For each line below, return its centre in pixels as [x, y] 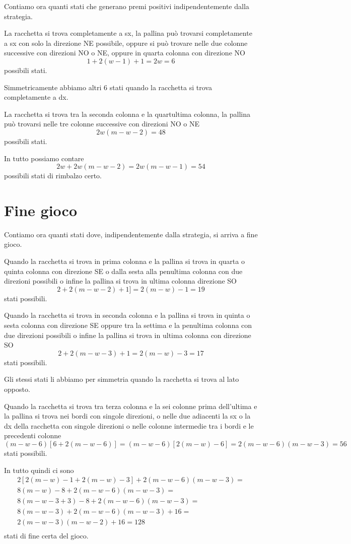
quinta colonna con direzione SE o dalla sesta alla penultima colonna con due [123, 271]
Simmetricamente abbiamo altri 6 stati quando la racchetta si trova [108, 87]
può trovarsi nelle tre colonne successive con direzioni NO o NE [102, 124]
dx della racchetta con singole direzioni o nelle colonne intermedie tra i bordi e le [129, 425]
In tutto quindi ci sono [39, 470]
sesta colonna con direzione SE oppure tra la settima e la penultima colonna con [128, 325]
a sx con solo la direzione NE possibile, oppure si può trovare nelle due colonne [126, 43]
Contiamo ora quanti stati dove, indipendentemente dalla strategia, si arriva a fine [131, 234]
